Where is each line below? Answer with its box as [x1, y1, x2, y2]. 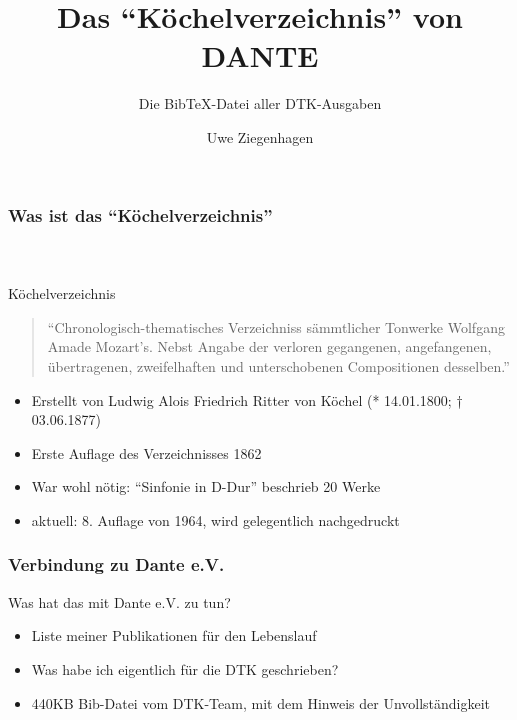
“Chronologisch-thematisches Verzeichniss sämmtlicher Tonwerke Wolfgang [47, 316, 505, 337]
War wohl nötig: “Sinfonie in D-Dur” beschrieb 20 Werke [31, 476, 381, 497]
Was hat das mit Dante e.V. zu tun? [8, 591, 231, 612]
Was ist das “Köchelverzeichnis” [8, 202, 273, 227]
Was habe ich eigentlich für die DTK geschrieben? [31, 658, 339, 679]
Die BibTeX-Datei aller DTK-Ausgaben [138, 93, 382, 114]
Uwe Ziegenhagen [206, 126, 314, 147]
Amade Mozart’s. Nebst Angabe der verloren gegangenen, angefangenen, [47, 336, 492, 357]
